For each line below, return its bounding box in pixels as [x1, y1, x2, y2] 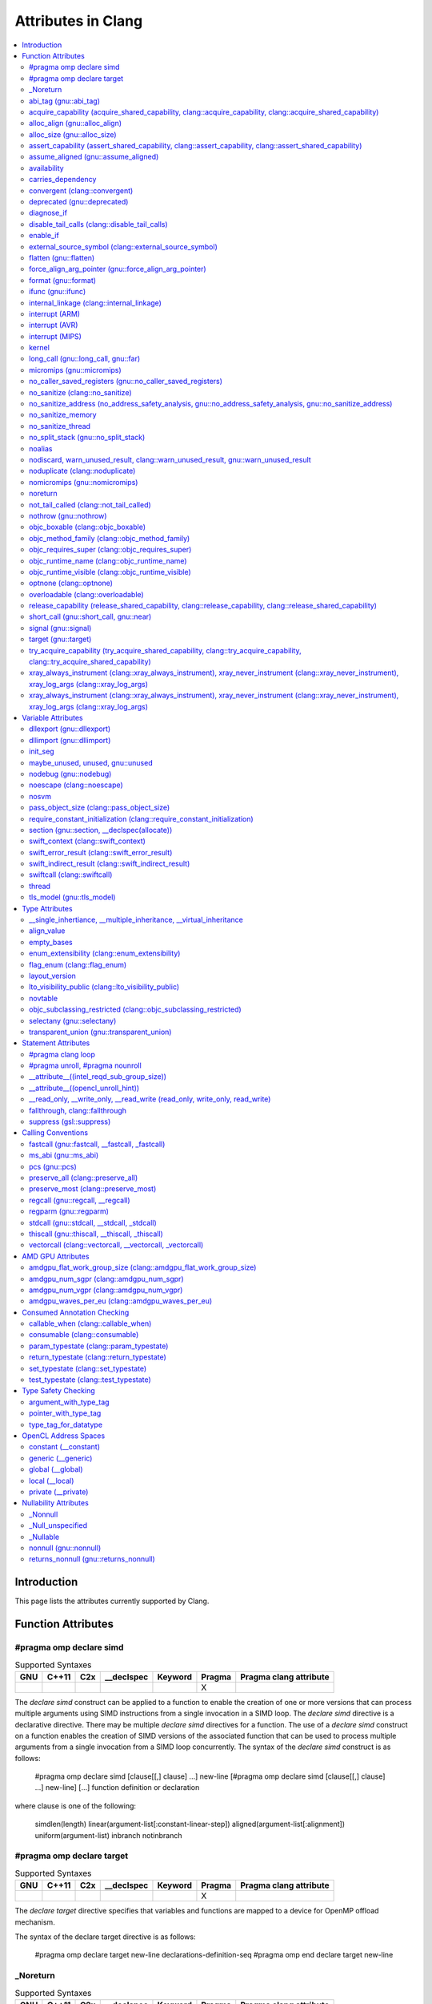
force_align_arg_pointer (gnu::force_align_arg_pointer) [29, 265, 207, 274]
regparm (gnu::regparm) [29, 1206, 110, 1216]
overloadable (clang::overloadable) [29, 589, 144, 599]
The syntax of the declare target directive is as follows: [14, 1932, 196, 1941]
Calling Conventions [22, 1128, 88, 1137]
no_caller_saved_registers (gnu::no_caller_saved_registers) [29, 377, 223, 386]
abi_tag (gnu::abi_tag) [29, 96, 100, 106]
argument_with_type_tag [29, 1397, 110, 1407]
